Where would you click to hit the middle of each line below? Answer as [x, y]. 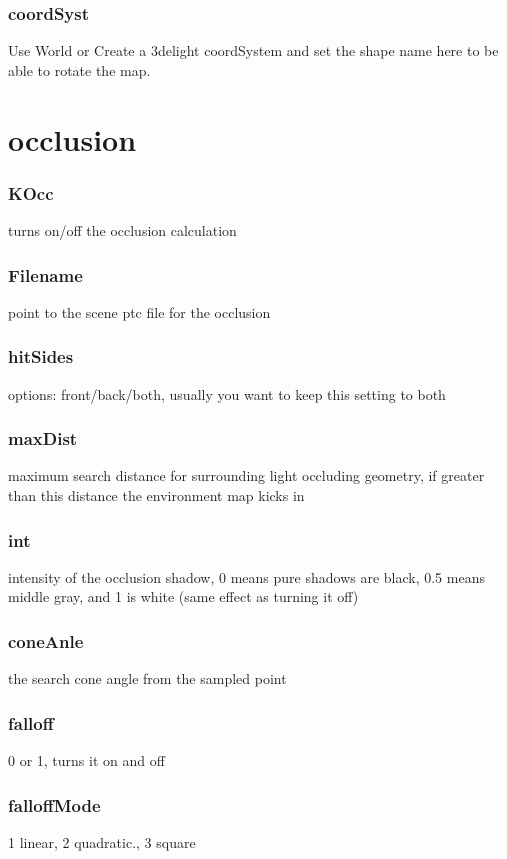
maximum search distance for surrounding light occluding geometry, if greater [246, 475]
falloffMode [54, 804]
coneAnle [46, 640]
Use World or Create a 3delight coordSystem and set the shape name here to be [253, 50]
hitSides [41, 356]
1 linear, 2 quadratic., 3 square [102, 841]
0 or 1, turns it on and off [86, 760]
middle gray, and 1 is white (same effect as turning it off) [183, 596]
